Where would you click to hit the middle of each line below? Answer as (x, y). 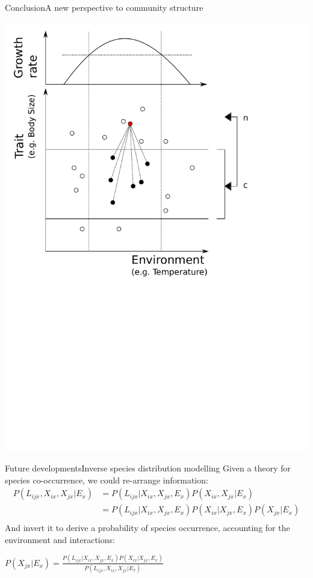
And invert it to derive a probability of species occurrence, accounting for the (147, 528)
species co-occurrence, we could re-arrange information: (107, 480)
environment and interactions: (60, 539)
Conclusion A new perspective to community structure (104, 7)
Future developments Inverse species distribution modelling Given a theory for (148, 468)
